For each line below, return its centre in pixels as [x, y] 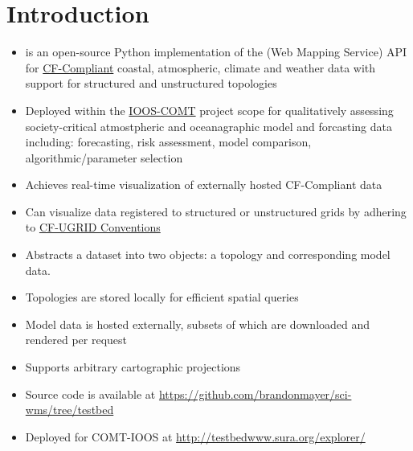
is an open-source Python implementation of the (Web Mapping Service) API [216, 52]
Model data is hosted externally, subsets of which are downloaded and [198, 324]
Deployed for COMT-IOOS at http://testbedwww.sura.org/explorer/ [195, 436]
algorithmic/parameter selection [104, 157]
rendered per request [76, 340]
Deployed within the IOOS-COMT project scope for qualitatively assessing [209, 110]
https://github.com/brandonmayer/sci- [255, 394]
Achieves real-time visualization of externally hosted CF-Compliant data [204, 184]
